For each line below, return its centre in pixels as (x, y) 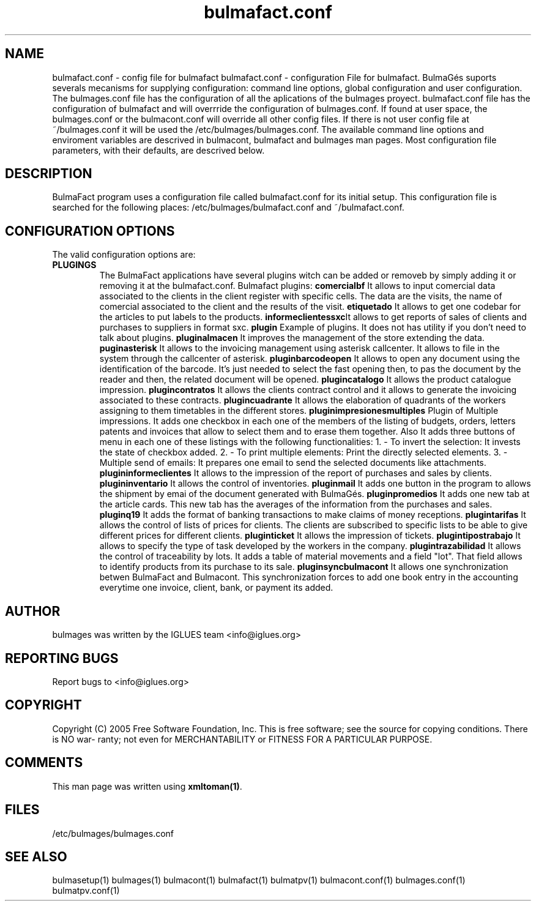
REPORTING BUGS (62, 658)
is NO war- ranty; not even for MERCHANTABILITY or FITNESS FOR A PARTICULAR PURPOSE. (242, 739)
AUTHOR (33, 611)
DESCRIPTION (49, 174)
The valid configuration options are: (124, 255)
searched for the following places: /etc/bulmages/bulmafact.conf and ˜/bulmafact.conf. (228, 208)
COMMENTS (44, 763)
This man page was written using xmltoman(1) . (147, 786)
